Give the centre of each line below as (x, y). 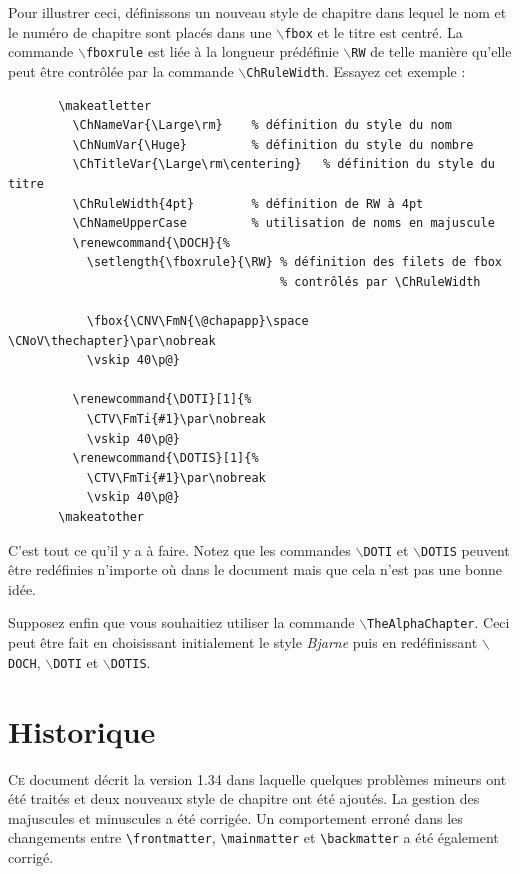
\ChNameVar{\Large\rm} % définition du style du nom (262, 125)
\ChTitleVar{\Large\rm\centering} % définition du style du (283, 164)
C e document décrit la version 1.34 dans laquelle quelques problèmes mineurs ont (257, 778)
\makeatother (101, 517)
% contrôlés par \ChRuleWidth (380, 281)
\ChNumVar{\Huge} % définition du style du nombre (273, 144)
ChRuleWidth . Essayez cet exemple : (356, 70)
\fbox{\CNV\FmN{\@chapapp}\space (197, 321)
